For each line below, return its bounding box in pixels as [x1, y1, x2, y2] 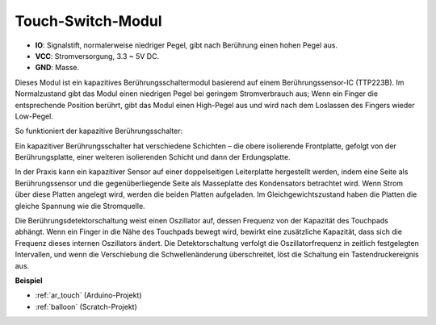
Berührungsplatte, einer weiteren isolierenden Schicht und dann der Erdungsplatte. [15, 152, 291, 162]
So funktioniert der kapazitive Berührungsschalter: [15, 126, 183, 136]
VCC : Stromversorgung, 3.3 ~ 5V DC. [35, 51, 160, 60]
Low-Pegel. [15, 111, 54, 121]
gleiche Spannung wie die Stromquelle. [15, 201, 145, 210]
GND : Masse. [35, 63, 80, 73]
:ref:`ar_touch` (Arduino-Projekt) [35, 290, 142, 300]
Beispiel [15, 275, 43, 285]
